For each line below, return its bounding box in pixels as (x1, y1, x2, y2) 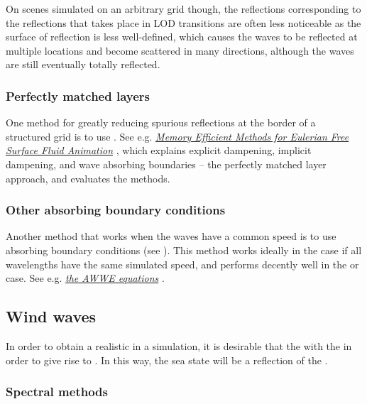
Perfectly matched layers (6, 87, 150, 104)
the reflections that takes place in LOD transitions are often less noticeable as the (6, 15, 361, 30)
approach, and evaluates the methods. (6, 170, 170, 185)
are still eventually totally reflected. (6, 57, 160, 72)
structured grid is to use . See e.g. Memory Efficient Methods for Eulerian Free (6, 129, 349, 143)
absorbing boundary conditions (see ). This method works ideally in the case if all (6, 242, 362, 257)
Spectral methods (6, 383, 108, 400)
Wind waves (6, 305, 97, 327)
